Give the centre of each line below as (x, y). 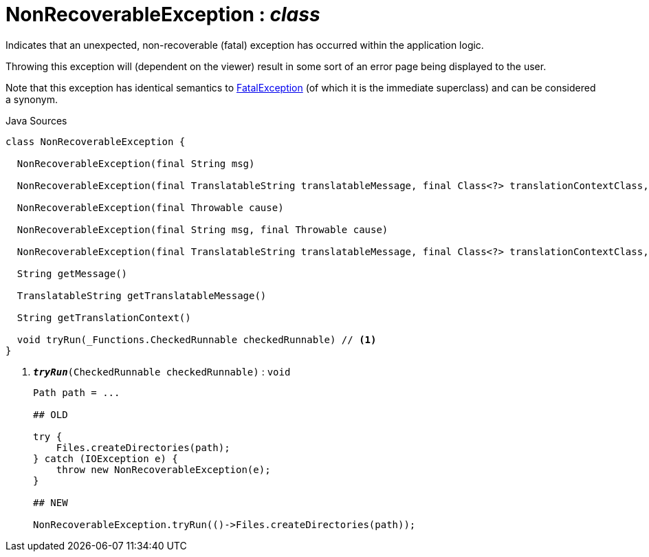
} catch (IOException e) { (106, 458)
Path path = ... (77, 392)
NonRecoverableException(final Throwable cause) (150, 207)
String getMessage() (72, 273)
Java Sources (36, 120)
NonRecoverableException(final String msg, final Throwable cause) (202, 229)
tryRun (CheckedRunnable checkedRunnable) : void (162, 371)
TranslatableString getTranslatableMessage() (142, 295)
